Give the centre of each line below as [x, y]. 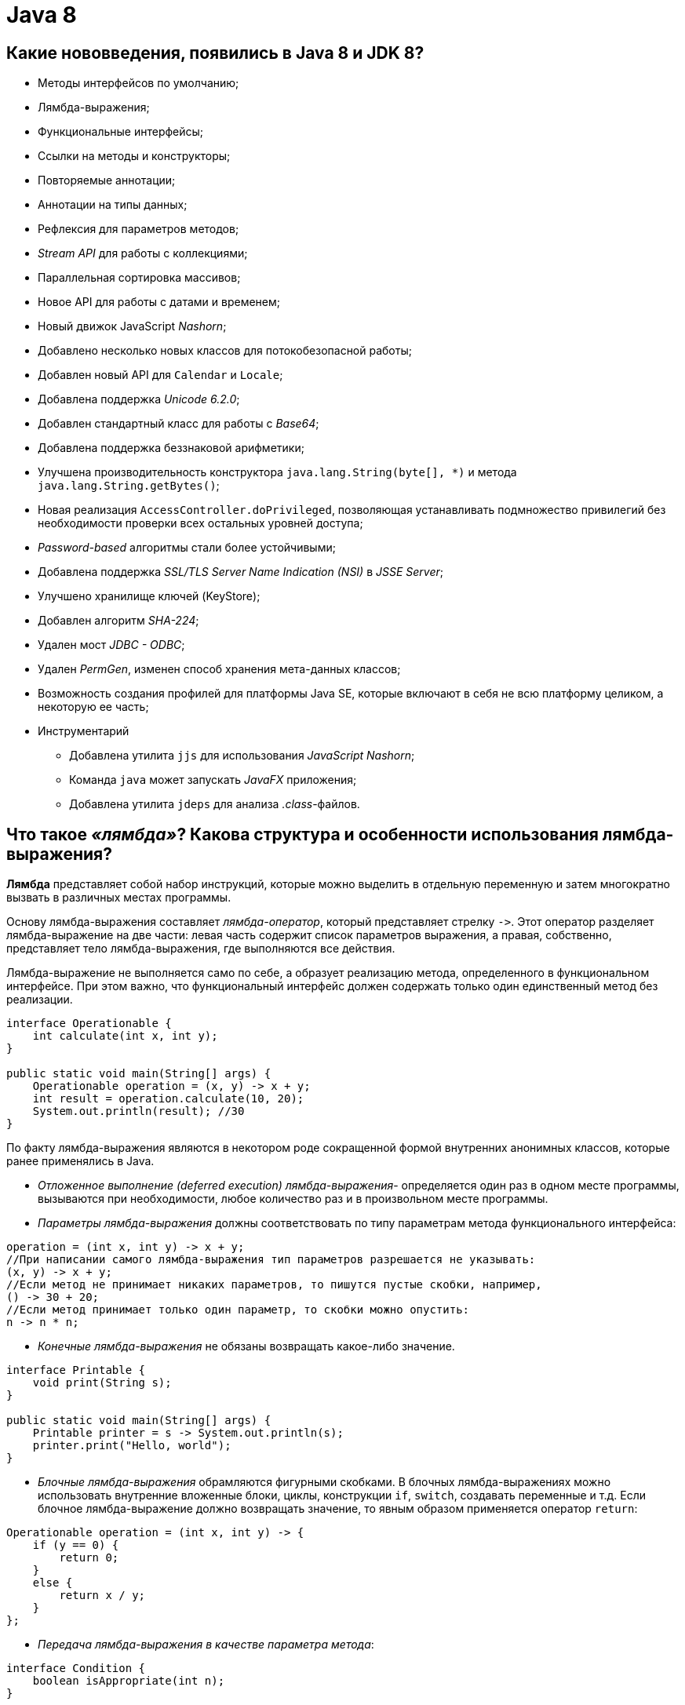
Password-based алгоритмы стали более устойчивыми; [187, 548]
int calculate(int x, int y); [125, 1036]
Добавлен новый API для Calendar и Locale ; [160, 375]
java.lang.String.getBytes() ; [129, 486]
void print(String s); [102, 1383]
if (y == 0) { [76, 1545]
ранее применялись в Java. [80, 1161]
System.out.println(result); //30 [138, 1111]
